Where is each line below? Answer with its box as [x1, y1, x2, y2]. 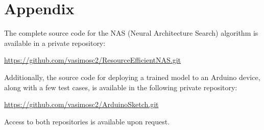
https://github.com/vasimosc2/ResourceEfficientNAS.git [4, 55, 181, 65]
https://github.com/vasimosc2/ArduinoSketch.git [4, 99, 159, 110]
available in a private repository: [4, 37, 106, 48]
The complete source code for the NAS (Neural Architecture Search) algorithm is [4, 28, 258, 38]
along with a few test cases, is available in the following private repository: [4, 82, 237, 92]
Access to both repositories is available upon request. [4, 116, 170, 126]
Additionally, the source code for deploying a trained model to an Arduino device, [4, 71, 260, 82]
